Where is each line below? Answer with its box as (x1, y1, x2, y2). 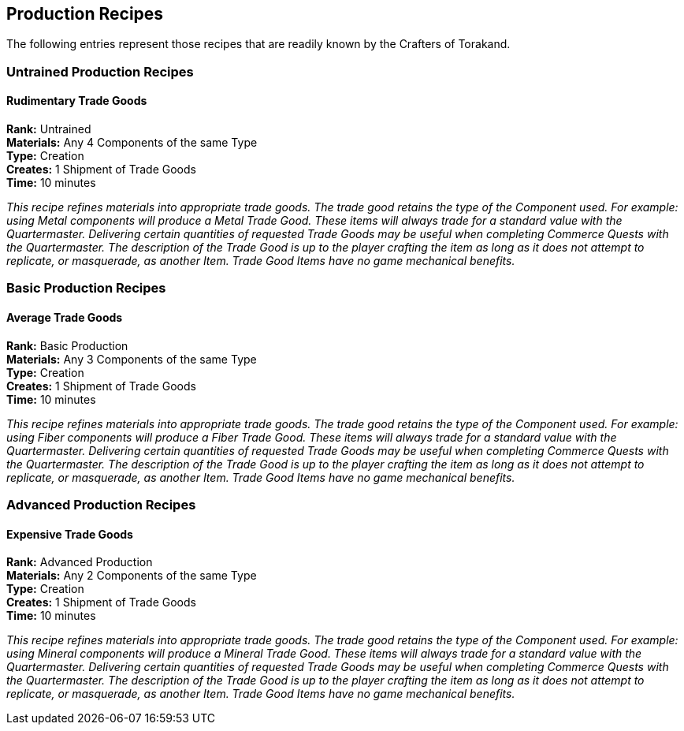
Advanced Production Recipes (6, 496, 196, 513)
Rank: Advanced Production (6, 555, 153, 569)
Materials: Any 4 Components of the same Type (6, 136, 258, 150)
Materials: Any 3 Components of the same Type (6, 352, 257, 366)
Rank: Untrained (6, 122, 91, 136)
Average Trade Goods (6, 311, 123, 324)
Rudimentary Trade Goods (6, 94, 147, 108)
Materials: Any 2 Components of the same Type (6, 569, 257, 583)
